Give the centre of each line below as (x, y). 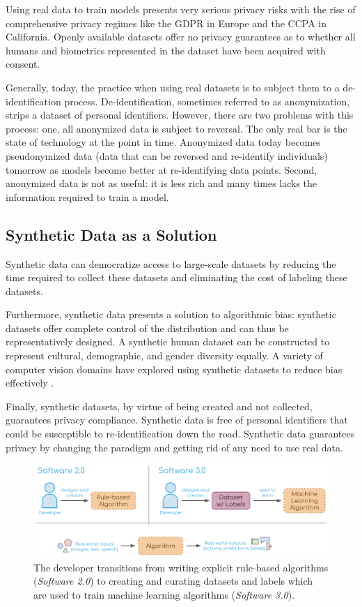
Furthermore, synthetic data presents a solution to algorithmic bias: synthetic (171, 314)
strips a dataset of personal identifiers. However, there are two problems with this (180, 115)
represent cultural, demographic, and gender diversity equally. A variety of (164, 355)
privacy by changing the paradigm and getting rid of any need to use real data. (174, 447)
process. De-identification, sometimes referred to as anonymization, (207, 101)
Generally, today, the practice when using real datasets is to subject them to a (173, 87)
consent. (23, 64)
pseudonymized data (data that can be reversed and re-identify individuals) (167, 155)
